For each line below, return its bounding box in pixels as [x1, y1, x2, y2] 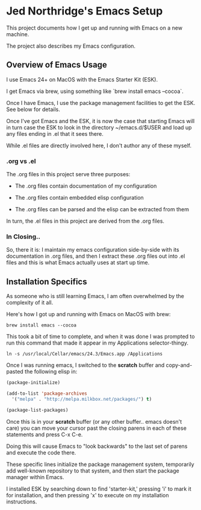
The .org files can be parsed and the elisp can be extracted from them [14, 206, 190, 213]
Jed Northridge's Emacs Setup [6, 4, 163, 18]
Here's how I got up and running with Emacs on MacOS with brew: [6, 311, 171, 318]
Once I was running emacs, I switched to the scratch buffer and [6, 362, 165, 369]
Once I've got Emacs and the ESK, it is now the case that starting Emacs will [6, 117, 195, 124]
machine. [6, 30, 29, 37]
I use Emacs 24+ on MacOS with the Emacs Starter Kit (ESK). [6, 75, 158, 83]
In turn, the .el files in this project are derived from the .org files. [6, 217, 164, 225]
